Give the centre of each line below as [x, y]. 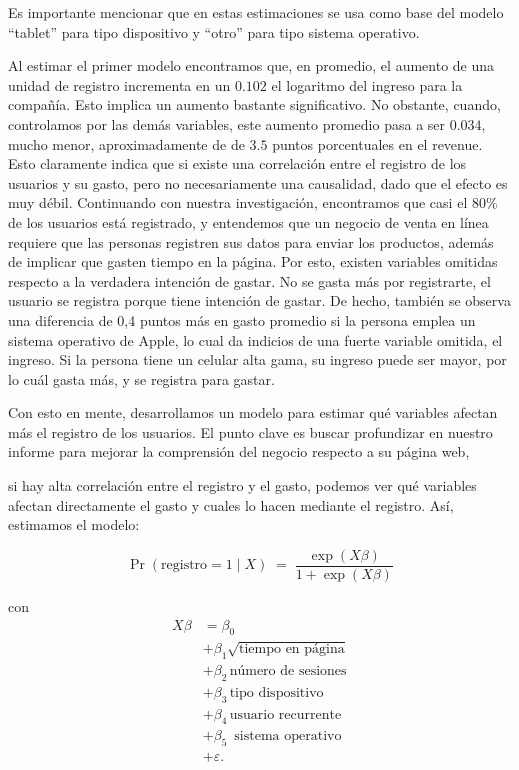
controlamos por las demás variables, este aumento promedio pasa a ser [227, 123]
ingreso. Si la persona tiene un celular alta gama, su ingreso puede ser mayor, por [257, 359]
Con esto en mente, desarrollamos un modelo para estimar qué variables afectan [253, 412]
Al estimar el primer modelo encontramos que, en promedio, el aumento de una [251, 65]
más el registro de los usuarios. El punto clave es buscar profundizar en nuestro [250, 431]
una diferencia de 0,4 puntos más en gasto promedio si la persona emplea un [242, 319]
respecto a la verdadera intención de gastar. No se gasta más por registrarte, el [249, 280]
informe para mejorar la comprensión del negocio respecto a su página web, [239, 451]
